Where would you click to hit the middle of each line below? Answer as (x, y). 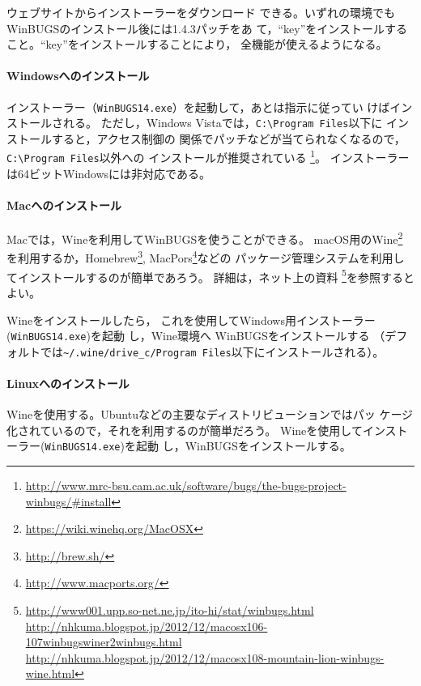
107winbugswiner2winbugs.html (104, 642)
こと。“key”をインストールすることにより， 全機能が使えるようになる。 (197, 44)
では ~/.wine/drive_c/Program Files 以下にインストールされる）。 (212, 351)
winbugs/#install (68, 501)
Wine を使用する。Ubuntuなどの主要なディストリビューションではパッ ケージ (210, 414)
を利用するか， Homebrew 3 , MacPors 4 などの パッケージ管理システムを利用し (206, 257)
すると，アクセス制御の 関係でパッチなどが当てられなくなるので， (228, 138)
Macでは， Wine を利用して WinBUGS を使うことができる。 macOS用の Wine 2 (205, 238)
